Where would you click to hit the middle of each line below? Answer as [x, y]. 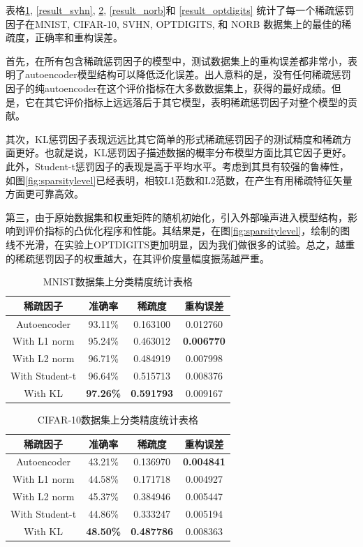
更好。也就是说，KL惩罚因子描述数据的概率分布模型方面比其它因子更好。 [183, 152]
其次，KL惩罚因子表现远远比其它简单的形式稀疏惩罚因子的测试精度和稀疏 [174, 138]
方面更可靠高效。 [45, 194]
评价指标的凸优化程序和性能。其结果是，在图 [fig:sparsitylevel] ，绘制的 [183, 231]
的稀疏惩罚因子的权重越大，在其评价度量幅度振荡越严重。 [138, 258]
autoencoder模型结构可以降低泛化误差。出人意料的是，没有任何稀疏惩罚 [188, 74]
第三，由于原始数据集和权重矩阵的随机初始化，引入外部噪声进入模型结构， [177, 217]
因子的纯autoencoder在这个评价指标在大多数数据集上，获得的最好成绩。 [169, 88]
